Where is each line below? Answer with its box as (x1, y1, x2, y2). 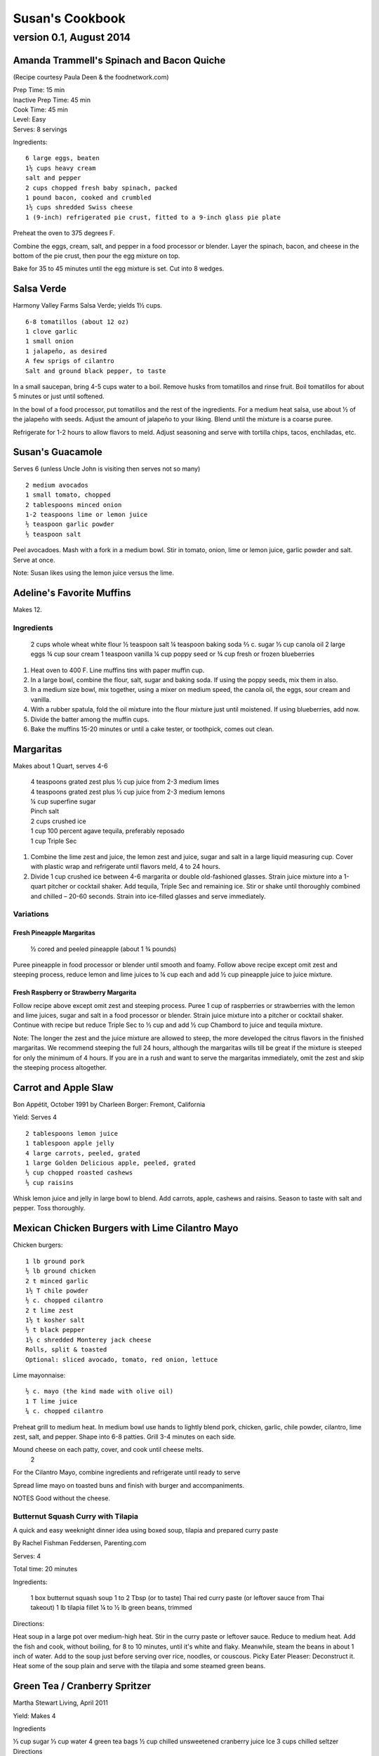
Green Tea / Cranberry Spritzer (13, 1680, 151, 1692)
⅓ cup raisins (25, 1179, 74, 1186)
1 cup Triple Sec (30, 837, 77, 845)
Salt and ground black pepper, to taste (25, 367, 166, 375)
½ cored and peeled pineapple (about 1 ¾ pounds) (30, 945, 177, 953)
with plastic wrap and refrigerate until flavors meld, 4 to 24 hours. (30, 863, 220, 871)
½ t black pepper (25, 1326, 85, 1334)
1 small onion (25, 337, 74, 346)
